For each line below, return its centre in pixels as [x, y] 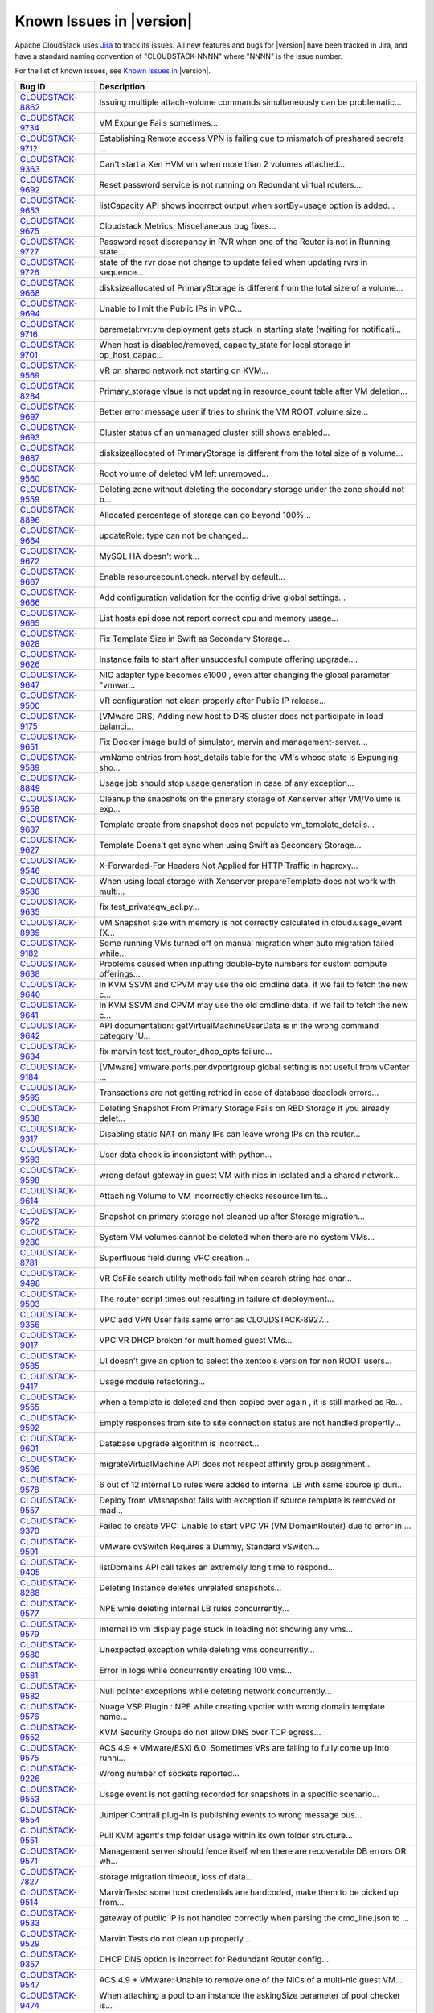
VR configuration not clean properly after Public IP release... [213, 701]
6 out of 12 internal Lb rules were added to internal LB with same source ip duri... [252, 1484]
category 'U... [125, 1035]
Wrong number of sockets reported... [170, 1773]
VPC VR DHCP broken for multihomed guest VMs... [196, 1340]
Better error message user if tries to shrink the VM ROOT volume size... [234, 411]
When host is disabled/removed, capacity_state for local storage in [225, 345]
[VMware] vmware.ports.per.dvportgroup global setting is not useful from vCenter [254, 1067]
